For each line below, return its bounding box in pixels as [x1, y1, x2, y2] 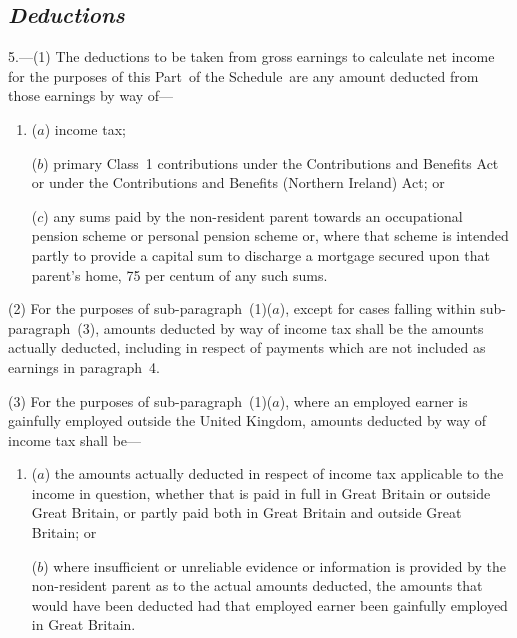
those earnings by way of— [8, 85, 174, 106]
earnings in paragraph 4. [8, 356, 160, 377]
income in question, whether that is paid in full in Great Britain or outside [31, 482, 491, 503]
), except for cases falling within [279, 298, 476, 319]
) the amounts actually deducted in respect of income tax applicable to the [44, 463, 504, 484]
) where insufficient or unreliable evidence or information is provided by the [43, 555, 507, 576]
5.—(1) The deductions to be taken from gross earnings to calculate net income [8, 46, 495, 67]
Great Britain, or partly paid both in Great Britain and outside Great [31, 502, 462, 523]
